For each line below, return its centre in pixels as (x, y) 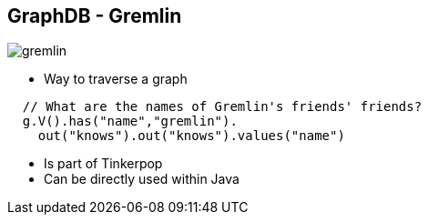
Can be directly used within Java (142, 179)
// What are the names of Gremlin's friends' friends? (222, 107)
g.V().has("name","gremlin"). (130, 121)
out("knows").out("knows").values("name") (191, 136)
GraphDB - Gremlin (95, 16)
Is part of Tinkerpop (103, 164)
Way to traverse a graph (116, 79)
